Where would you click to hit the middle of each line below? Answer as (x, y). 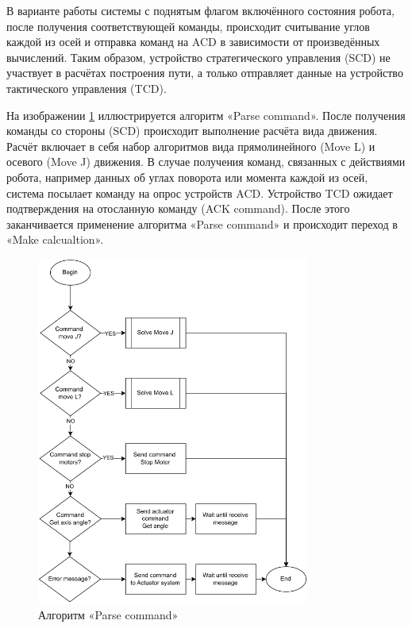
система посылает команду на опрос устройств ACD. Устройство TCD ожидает (200, 193)
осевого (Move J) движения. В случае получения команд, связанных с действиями (206, 162)
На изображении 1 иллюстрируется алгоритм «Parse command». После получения (206, 115)
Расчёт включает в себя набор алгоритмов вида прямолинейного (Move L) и (191, 146)
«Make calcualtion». (55, 239)
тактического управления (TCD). (87, 88)
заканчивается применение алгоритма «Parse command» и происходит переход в (202, 223)
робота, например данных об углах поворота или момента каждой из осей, (187, 177)
